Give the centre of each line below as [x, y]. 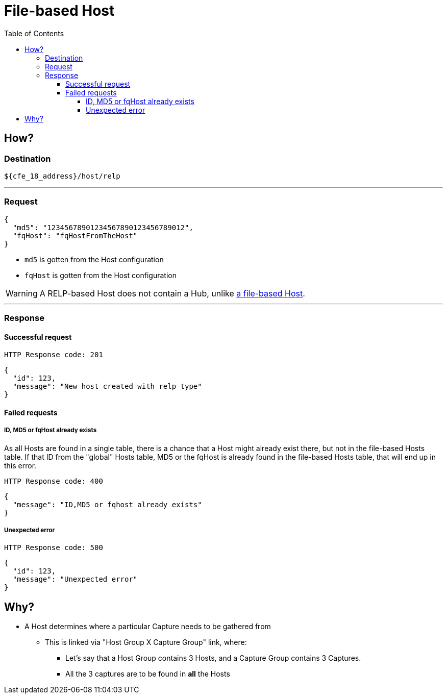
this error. [20, 465]
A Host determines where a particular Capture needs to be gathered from [148, 627]
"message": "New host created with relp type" [107, 387]
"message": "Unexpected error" [75, 579]
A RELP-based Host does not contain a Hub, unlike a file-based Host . [172, 293]
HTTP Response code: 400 [54, 481]
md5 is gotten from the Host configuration [94, 259]
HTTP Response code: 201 [54, 355]
